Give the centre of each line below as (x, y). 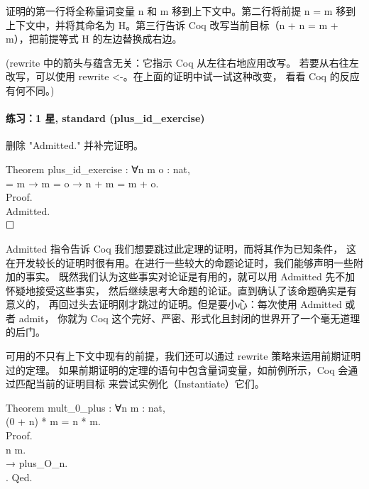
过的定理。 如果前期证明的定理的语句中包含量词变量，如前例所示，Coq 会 (177, 369)
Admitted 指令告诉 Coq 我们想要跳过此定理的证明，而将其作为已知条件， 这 (181, 248)
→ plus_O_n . (37, 463)
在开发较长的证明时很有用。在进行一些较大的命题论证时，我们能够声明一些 (180, 262)
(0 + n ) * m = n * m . (53, 421)
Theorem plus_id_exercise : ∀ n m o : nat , (98, 169)
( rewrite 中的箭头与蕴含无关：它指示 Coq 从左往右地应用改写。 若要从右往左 (182, 62)
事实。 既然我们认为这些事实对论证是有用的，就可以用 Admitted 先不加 (190, 276)
